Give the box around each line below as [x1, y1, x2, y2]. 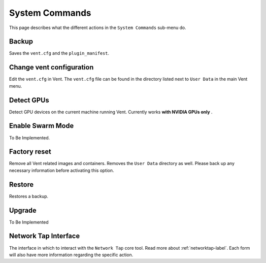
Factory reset [9, 148, 51, 156]
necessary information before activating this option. [9, 167, 114, 173]
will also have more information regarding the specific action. [9, 252, 133, 258]
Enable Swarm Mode [9, 122, 74, 130]
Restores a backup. [9, 193, 49, 199]
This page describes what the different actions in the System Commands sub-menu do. [9, 25, 187, 31]
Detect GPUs [9, 96, 49, 104]
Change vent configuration [9, 63, 94, 71]
